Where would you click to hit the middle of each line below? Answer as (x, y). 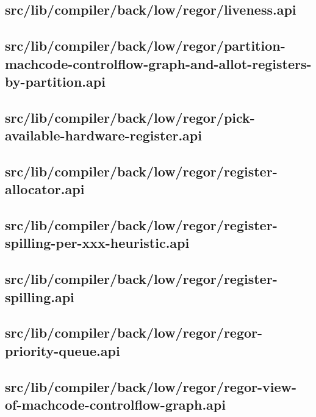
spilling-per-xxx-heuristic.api (97, 243)
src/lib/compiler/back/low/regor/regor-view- (151, 386)
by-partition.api (55, 81)
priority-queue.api (63, 350)
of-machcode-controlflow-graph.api (115, 404)
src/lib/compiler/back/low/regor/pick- (130, 117)
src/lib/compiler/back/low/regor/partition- (145, 45)
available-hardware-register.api (103, 135)
